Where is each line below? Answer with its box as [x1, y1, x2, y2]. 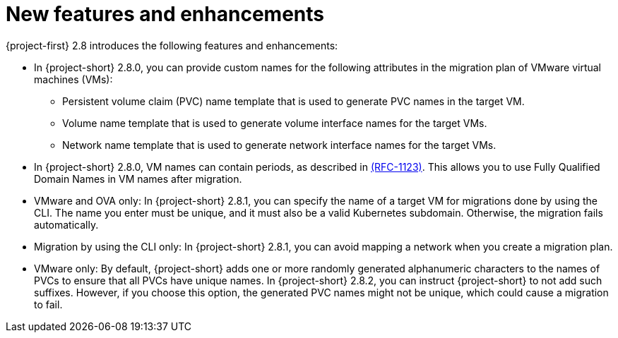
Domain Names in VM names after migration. [34, 172, 242, 185]
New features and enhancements [6, 2, 324, 26]
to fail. [34, 298, 63, 310]
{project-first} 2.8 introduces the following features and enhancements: [6, 39, 338, 52]
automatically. [34, 218, 99, 231]
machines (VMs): [34, 73, 113, 85]
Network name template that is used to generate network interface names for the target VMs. [62, 138, 497, 151]
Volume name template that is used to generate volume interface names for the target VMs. [62, 116, 487, 129]
